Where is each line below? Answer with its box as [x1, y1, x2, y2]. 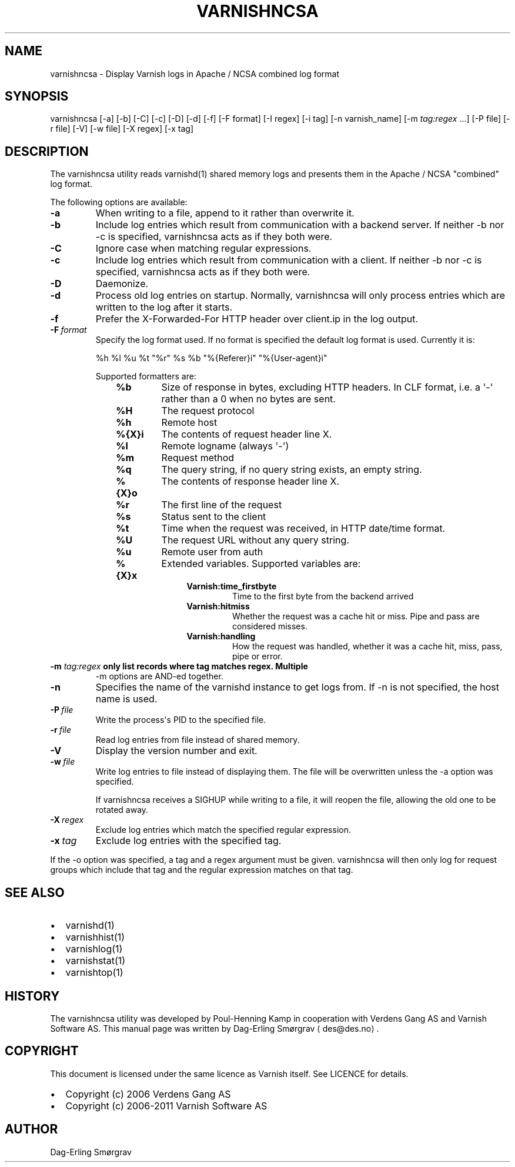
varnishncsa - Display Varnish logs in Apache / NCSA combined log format [50, 68, 340, 79]
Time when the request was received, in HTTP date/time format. [161, 522, 446, 535]
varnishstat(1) [65, 955, 126, 967]
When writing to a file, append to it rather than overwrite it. [95, 207, 355, 219]
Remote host [161, 416, 218, 429]
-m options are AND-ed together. [95, 671, 223, 682]
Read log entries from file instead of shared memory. [95, 735, 300, 745]
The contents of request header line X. [161, 428, 332, 441]
